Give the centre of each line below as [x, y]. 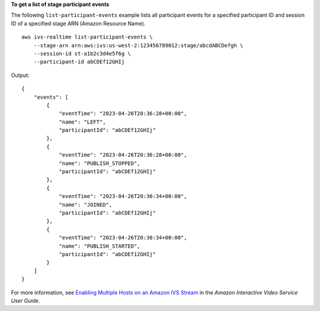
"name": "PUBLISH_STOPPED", [100, 163]
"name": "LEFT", [82, 122]
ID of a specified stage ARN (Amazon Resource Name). [78, 23]
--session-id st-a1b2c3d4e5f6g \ [82, 54]
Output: [20, 75]
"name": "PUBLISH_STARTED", [100, 246]
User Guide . [25, 300]
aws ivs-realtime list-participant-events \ [87, 37]
